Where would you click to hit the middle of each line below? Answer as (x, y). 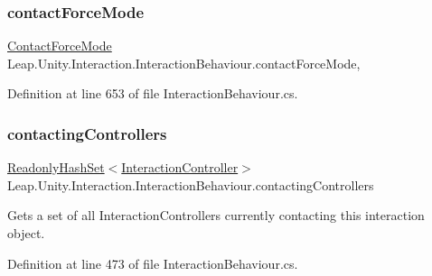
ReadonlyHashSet (56, 167)
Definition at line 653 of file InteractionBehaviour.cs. (153, 93)
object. (26, 233)
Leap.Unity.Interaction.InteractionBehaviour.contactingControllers (191, 184)
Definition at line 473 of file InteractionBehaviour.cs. (153, 263)
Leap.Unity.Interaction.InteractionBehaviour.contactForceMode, (184, 63)
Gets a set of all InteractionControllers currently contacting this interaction (216, 215)
